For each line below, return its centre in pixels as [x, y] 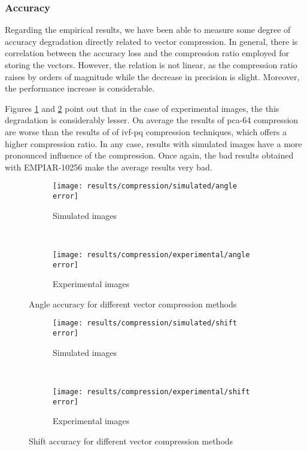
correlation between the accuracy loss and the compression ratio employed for [147, 53]
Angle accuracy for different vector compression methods [133, 304]
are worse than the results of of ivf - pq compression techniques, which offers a [146, 131]
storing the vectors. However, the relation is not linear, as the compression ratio [151, 65]
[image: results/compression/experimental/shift [151, 391]
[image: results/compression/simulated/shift [145, 323]
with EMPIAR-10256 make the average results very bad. [109, 167]
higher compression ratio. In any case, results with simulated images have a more [153, 143]
